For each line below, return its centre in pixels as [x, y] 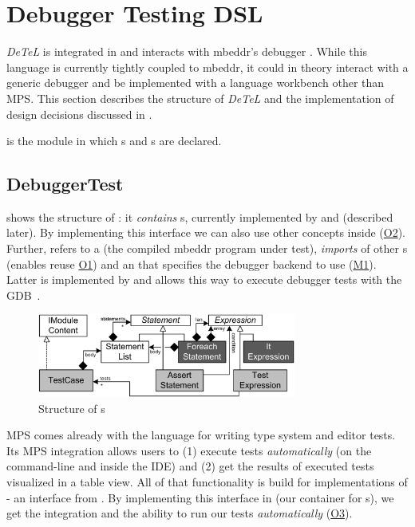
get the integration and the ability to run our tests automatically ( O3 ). [180, 513]
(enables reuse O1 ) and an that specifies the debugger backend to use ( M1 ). [192, 263]
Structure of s [72, 408]
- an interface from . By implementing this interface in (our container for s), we [200, 497]
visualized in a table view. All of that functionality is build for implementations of [207, 481]
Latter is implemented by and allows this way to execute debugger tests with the [204, 279]
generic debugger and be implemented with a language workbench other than [196, 83]
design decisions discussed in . [79, 114]
